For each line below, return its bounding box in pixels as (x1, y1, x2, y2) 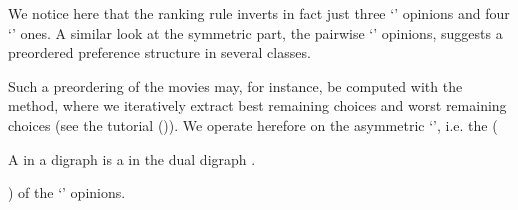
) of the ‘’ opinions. (8, 182, 126, 203)
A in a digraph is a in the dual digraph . (8, 148, 256, 169)
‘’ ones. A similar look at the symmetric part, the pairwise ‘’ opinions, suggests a (8, 22, 503, 43)
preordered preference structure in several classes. (8, 42, 311, 63)
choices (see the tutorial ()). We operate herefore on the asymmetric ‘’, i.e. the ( (8, 114, 498, 135)
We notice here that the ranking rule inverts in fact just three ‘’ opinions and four (8, 3, 510, 23)
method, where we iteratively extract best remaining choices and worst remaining (8, 95, 507, 116)
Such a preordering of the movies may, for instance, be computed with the (8, 75, 463, 96)
